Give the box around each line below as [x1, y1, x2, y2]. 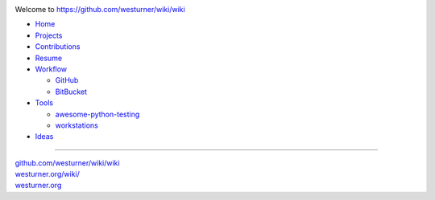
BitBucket [55, 87, 88, 96]
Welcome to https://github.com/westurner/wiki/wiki [14, 5, 185, 14]
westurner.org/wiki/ [14, 169, 80, 179]
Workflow [35, 64, 68, 74]
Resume [35, 53, 63, 63]
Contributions [35, 42, 81, 51]
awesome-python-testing [55, 109, 140, 119]
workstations [55, 120, 98, 130]
